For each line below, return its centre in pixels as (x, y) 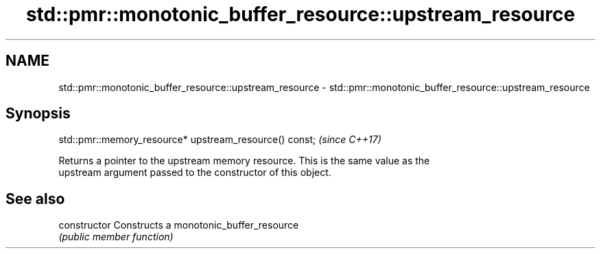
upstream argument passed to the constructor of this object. (195, 173)
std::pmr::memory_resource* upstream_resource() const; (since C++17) (220, 140)
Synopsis (38, 114)
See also (35, 199)
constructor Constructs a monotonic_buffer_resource (179, 225)
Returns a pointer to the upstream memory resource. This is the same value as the (244, 161)
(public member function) (116, 237)
